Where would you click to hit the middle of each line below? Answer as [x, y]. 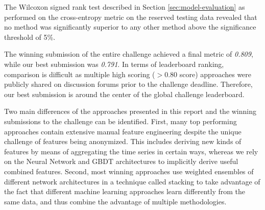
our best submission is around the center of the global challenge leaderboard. [124, 94]
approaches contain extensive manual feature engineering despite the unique [123, 131]
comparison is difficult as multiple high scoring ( [80, 74]
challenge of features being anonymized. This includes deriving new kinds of [123, 141]
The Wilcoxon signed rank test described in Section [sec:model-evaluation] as [125, 7]
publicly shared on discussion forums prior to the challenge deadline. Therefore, [128, 84]
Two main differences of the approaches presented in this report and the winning [130, 111]
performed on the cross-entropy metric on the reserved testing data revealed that [131, 17]
